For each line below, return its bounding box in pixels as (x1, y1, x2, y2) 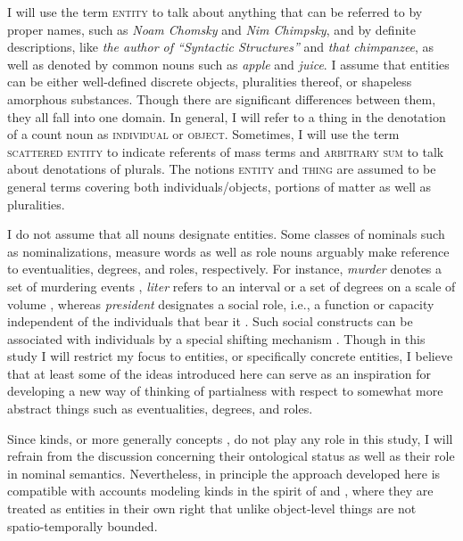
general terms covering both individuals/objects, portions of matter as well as (7, 176, 432, 195)
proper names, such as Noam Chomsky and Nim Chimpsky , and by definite (7, 20, 416, 38)
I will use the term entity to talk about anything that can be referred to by (7, 3, 423, 20)
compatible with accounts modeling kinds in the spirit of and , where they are (7, 481, 434, 500)
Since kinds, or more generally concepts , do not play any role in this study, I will (7, 429, 453, 447)
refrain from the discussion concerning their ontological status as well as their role (7, 447, 455, 465)
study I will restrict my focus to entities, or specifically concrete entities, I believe (7, 347, 453, 365)
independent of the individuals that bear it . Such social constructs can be (7, 312, 413, 331)
